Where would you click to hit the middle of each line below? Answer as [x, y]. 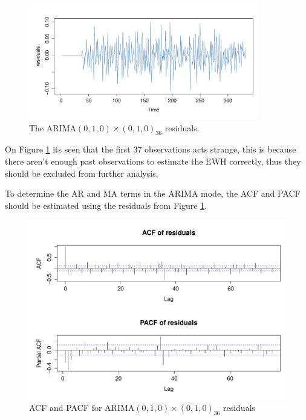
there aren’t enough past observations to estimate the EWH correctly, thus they [153, 161]
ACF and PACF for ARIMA [82, 408]
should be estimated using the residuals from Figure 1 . [106, 205]
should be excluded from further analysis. [82, 173]
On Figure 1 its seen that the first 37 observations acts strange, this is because [151, 149]
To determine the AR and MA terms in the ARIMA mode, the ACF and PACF [153, 193]
